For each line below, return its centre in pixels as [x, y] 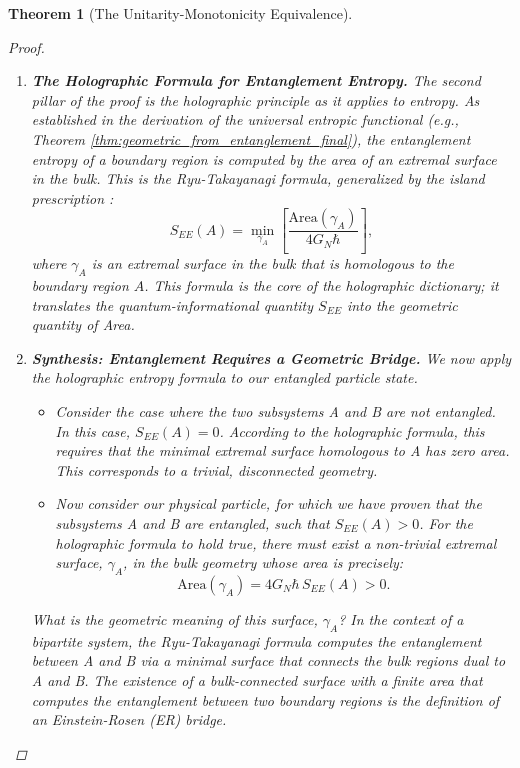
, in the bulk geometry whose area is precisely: [263, 562]
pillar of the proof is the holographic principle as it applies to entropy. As [255, 99]
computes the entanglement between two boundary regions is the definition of [265, 699]
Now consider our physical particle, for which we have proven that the [268, 503]
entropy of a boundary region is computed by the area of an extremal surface [264, 158]
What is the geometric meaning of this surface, [174, 618]
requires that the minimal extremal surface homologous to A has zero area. [282, 450]
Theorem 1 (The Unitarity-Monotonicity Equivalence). [180, 13]
